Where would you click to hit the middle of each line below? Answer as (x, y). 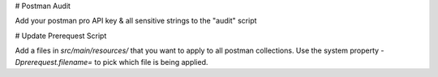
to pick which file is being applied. (151, 62)
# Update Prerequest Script (61, 36)
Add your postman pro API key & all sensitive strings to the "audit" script (136, 21)
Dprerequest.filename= (54, 62)
